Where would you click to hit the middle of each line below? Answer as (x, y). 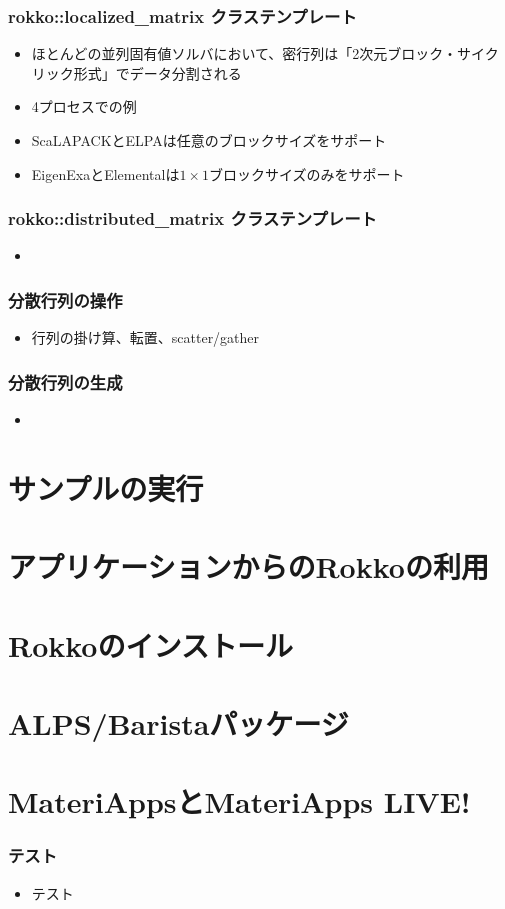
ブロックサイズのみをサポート (306, 173)
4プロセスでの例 (84, 106)
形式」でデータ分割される (157, 72)
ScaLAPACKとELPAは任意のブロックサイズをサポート (209, 140)
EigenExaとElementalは (105, 173)
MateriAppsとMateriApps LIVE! (239, 801)
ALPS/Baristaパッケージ (178, 722)
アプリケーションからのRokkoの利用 (248, 566)
